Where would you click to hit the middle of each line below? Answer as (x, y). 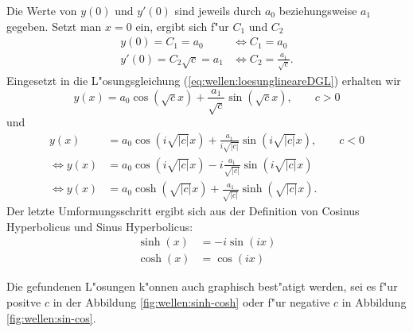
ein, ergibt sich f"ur (182, 26)
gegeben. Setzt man (54, 26)
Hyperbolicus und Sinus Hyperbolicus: (100, 226)
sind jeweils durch (218, 10)
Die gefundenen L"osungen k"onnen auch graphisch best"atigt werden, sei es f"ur (202, 286)
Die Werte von (42, 10)
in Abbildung (374, 301)
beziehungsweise (318, 10)
